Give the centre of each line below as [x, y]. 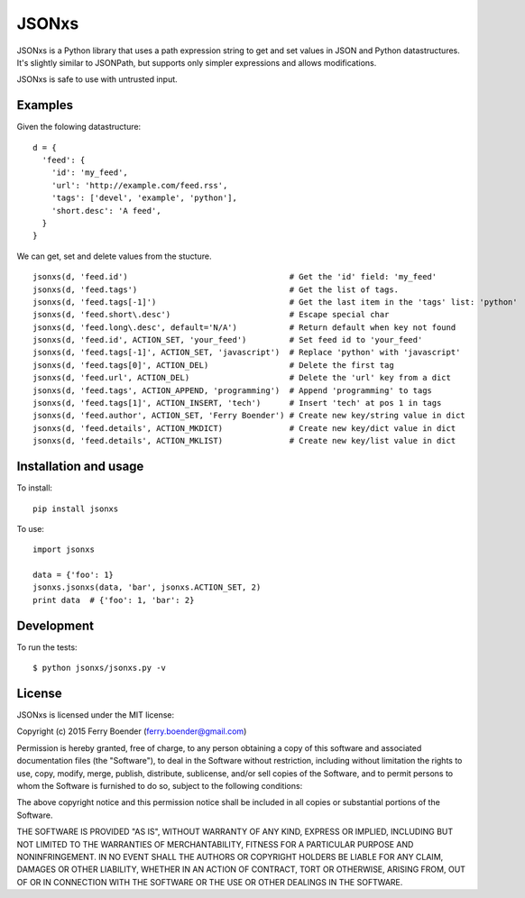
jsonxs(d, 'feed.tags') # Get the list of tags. [216, 289]
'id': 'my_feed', [89, 173]
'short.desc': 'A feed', [106, 211]
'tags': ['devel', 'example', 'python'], [144, 198]
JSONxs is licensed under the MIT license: [96, 715]
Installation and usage [80, 467]
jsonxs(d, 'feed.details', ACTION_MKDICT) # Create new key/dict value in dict [244, 428]
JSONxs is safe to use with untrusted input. [97, 79]
